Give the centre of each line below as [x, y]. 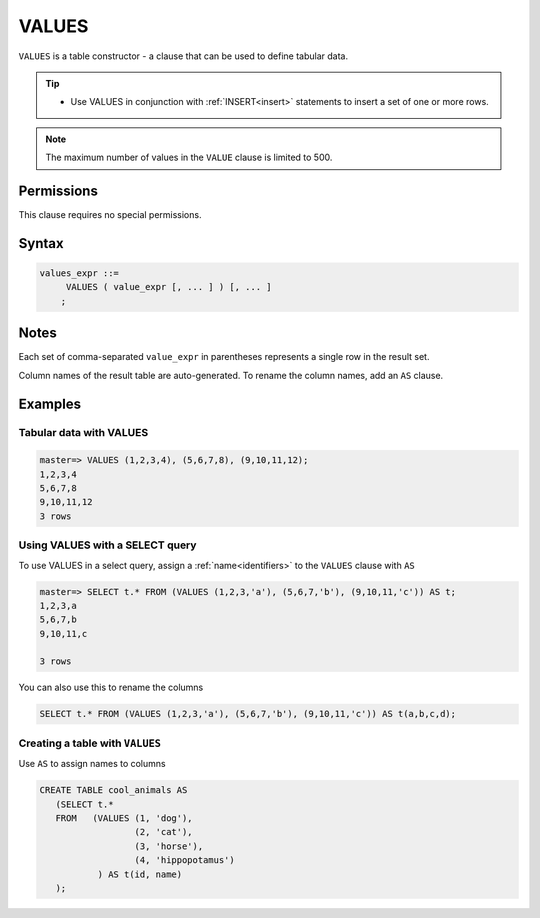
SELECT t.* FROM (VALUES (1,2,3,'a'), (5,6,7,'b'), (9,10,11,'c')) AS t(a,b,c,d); [248, 714]
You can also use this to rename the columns [111, 687]
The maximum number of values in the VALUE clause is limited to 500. [189, 157]
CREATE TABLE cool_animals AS [113, 790]
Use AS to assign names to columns [92, 764]
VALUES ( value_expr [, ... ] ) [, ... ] [168, 287]
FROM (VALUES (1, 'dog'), [124, 818]
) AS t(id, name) [140, 874]
